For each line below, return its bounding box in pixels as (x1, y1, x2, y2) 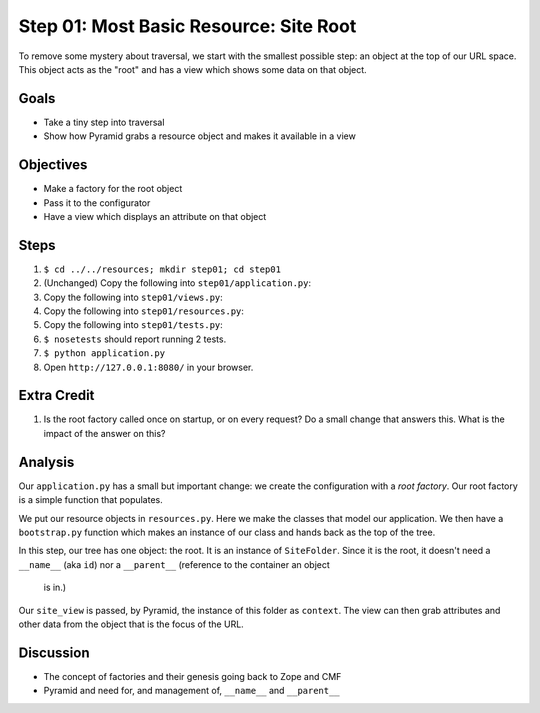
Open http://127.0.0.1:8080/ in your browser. (43, 361, 254, 373)
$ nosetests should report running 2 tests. (43, 333, 227, 345)
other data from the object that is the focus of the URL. (18, 618, 244, 630)
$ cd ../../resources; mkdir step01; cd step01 (43, 263, 282, 275)
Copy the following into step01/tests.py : (43, 319, 224, 331)
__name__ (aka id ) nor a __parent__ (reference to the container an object (18, 558, 330, 570)
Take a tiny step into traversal (43, 116, 165, 128)
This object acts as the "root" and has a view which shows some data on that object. (18, 63, 367, 75)
